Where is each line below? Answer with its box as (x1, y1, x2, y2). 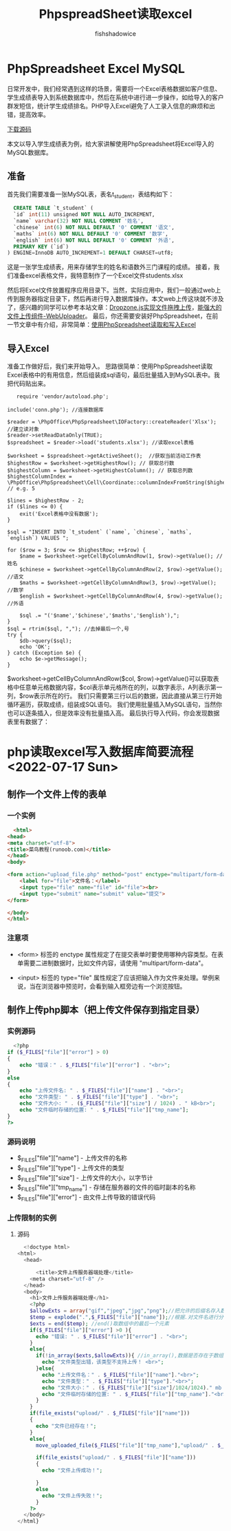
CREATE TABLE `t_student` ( (13, 204, 94, 212)
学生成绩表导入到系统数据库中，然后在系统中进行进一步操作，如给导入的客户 (7, 93, 224, 101)
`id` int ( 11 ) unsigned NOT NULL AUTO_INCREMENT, (13, 211, 155, 218)
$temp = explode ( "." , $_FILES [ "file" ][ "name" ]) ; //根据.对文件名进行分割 (30, 1314, 229, 1321)
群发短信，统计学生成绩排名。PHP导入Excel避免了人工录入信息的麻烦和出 (7, 101, 215, 110)
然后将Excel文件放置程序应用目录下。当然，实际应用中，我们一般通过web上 (7, 286, 221, 295)
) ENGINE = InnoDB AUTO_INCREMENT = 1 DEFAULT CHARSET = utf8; (7, 249, 174, 257)
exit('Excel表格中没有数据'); (19, 511, 99, 518)
